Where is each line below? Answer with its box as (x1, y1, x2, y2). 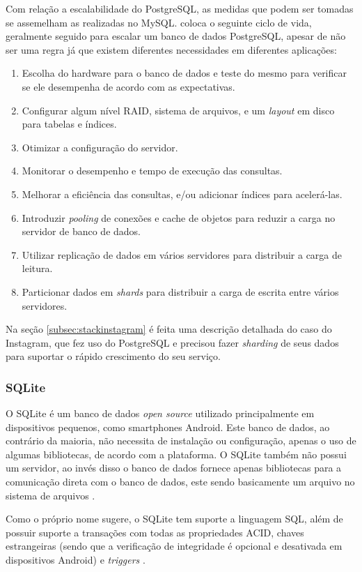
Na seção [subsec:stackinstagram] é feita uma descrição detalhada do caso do (6, 322, 332, 336)
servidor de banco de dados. (22, 224, 141, 239)
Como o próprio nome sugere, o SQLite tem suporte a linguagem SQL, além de (6, 511, 343, 526)
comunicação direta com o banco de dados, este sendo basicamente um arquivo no (6, 474, 355, 489)
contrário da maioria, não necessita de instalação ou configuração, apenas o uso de (6, 433, 356, 448)
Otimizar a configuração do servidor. (22, 140, 178, 154)
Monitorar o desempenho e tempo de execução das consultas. (22, 163, 283, 178)
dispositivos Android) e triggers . (6, 552, 145, 567)
